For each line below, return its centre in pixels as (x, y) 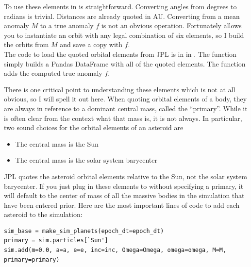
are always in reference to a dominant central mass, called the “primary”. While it (126, 108)
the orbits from (26, 44)
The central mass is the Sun (57, 143)
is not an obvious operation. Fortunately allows (171, 25)
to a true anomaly (67, 25)
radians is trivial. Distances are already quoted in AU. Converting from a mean (122, 16)
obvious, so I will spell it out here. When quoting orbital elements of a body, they (125, 99)
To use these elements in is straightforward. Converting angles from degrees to (120, 6)
